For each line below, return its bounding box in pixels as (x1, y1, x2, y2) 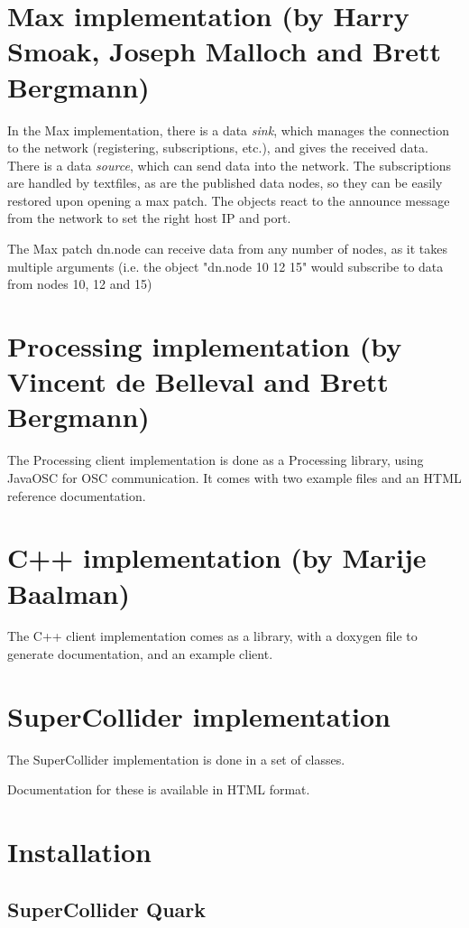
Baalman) (7, 574, 131, 611)
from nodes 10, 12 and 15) (7, 274, 152, 293)
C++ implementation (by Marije (7, 539, 427, 576)
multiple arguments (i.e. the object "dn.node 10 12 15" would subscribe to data (7, 256, 444, 275)
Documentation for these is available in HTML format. (7, 780, 310, 799)
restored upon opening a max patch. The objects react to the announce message (7, 190, 450, 209)
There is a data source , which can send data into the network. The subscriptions (7, 155, 452, 174)
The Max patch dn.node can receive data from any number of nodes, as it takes (7, 239, 447, 258)
